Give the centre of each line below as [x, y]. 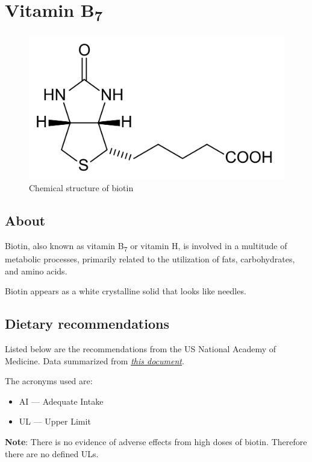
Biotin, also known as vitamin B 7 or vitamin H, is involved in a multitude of [146, 246]
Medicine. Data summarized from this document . [95, 360]
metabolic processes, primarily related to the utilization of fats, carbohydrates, [150, 259]
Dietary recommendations [87, 324]
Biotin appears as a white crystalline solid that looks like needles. [126, 291]
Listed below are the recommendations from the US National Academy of [140, 349]
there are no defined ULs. [52, 453]
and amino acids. [36, 271]
